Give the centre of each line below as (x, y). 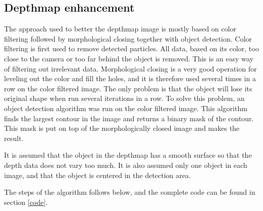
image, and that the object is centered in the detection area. (98, 175)
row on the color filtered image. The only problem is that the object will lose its (128, 88)
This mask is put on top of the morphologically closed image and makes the (122, 128)
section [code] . (26, 202)
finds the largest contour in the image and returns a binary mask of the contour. (129, 118)
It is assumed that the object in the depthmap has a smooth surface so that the (128, 155)
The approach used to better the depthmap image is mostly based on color (120, 29)
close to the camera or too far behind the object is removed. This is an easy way (129, 58)
